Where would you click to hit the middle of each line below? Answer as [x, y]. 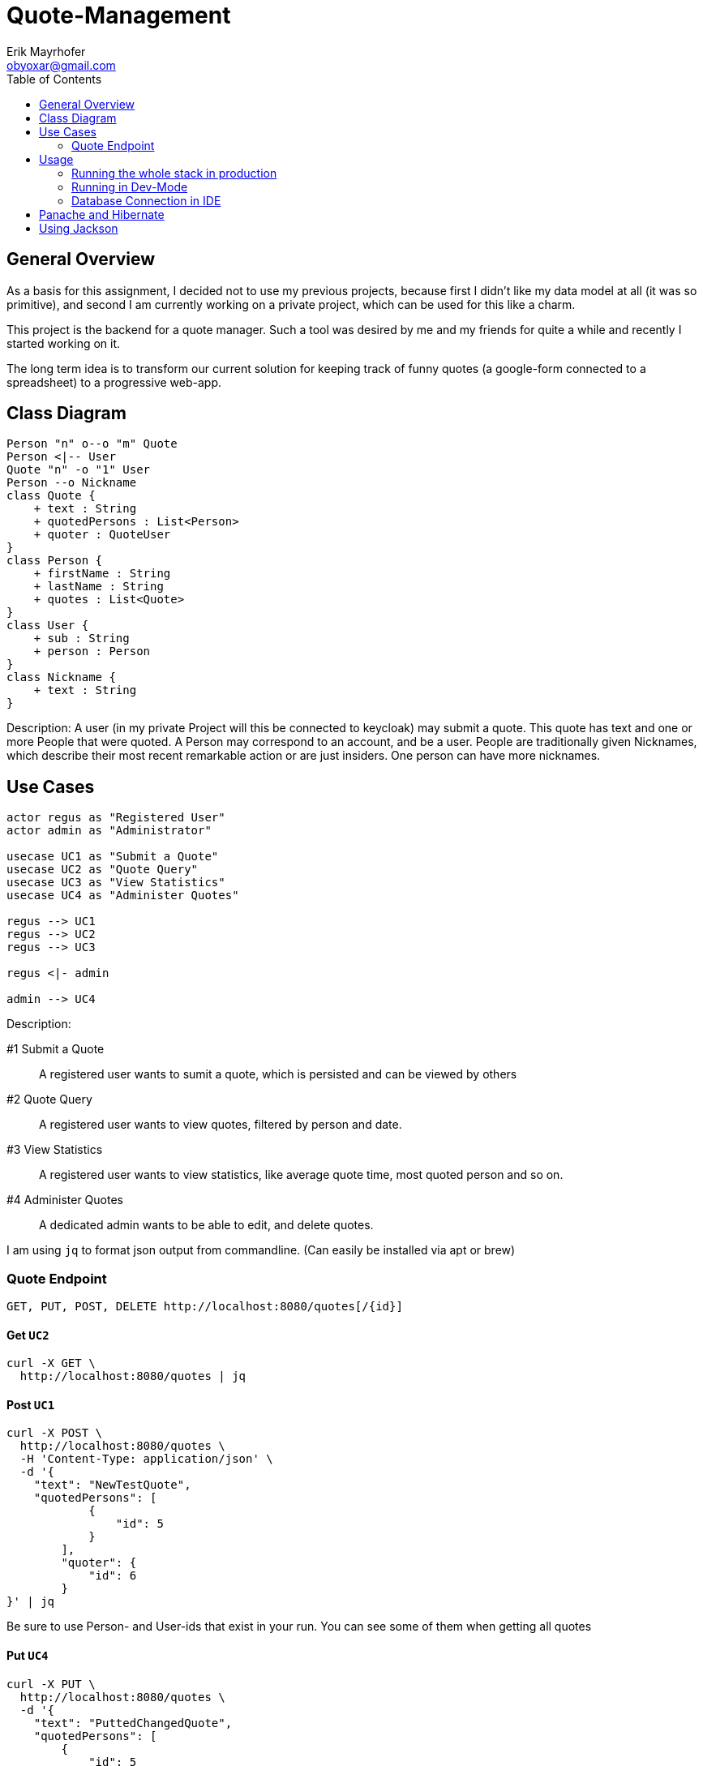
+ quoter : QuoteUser [102, 535]
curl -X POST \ [55, 1433]
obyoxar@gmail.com [61, 65]
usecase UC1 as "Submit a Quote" [113, 857]
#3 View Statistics [55, 1150]
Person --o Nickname [72, 483]
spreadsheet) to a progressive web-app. [114, 382]
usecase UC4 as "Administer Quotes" [123, 896]
